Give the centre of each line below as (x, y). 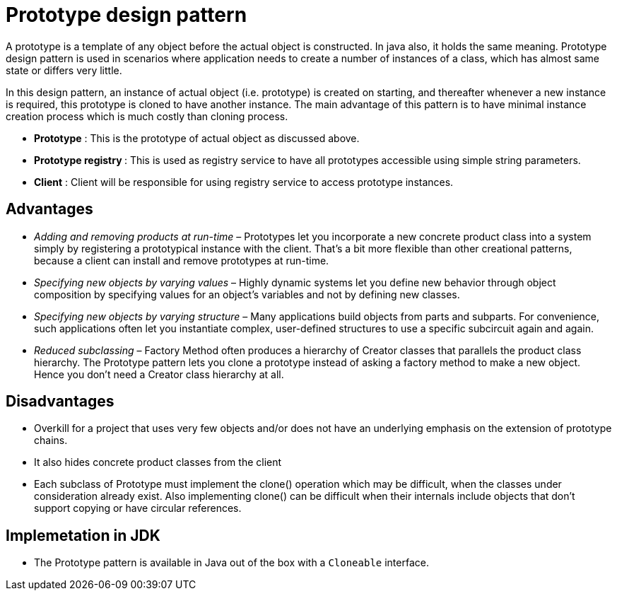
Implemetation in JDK (83, 535)
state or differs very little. (64, 70)
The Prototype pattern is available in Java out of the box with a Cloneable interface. (231, 563)
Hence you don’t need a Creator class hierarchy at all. (159, 374)
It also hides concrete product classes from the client (158, 462)
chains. (51, 440)
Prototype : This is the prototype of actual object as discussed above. (197, 138)
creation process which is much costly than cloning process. (147, 116)
